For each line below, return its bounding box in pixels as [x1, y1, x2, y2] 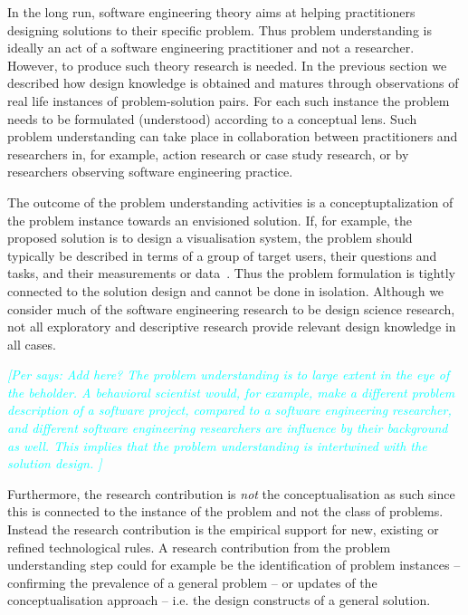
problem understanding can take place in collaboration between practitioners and [7, 127, 458, 146]
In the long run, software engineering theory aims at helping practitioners [7, 3, 415, 21]
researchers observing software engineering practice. [7, 162, 293, 181]
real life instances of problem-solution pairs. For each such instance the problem [7, 91, 450, 110]
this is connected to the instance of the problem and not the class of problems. [7, 502, 444, 521]
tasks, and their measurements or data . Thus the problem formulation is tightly [7, 264, 455, 283]
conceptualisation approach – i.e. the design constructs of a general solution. [7, 591, 431, 610]
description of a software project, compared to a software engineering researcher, [7, 400, 452, 419]
